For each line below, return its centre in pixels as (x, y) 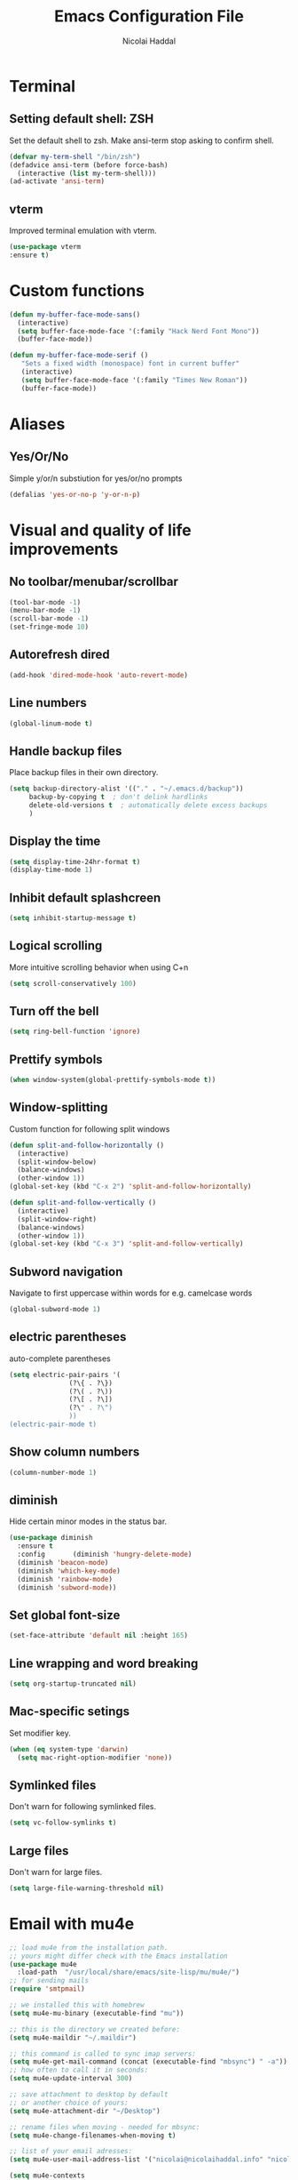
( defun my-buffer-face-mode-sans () (75, 314)
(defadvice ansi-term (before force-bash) (89, 165)
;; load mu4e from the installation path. (89, 1948)
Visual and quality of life (101, 530)
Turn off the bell (54, 1011)
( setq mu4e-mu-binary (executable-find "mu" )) (97, 2013)
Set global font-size (65, 1615)
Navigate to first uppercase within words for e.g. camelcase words (131, 1293)
